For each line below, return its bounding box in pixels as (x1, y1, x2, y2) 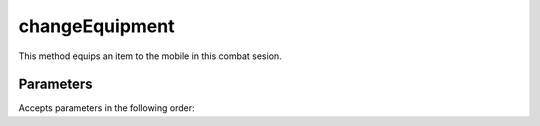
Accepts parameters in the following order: (18, 102, 195, 114)
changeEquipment (18, 15, 175, 37)
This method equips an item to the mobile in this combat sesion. (18, 50, 282, 62)
